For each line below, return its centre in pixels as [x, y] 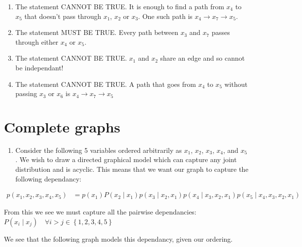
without [236, 84]
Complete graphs [62, 126]
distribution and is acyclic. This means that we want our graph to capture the [132, 169]
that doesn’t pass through [63, 16]
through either [37, 41]
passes [221, 32]
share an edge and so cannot [203, 58]
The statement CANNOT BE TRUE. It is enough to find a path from [120, 6]
